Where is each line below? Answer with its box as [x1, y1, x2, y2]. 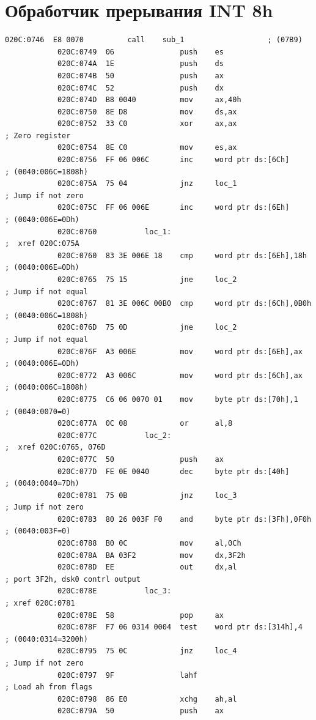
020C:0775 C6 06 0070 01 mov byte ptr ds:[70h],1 [57, 395, 298, 404]
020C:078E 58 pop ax [57, 611, 224, 620]
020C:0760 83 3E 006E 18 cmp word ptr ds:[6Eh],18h [57, 251, 307, 260]
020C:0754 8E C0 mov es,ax [57, 143, 237, 152]
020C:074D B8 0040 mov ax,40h [57, 95, 241, 105]
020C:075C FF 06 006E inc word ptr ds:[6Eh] [57, 203, 290, 212]
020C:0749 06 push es [57, 47, 224, 56]
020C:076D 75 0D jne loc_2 [57, 323, 237, 332]
